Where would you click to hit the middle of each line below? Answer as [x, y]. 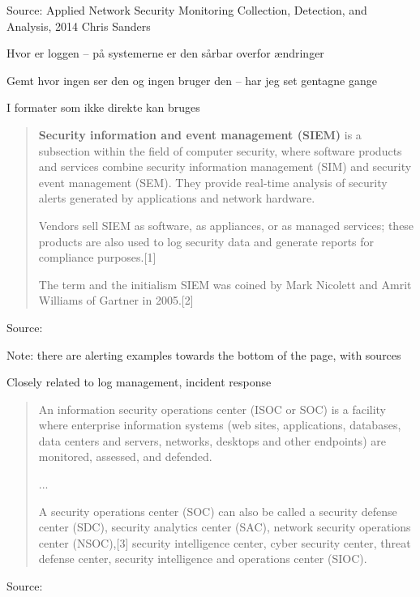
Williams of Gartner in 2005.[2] [116, 300]
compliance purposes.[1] [97, 257]
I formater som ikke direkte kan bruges [103, 107]
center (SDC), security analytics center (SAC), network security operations [225, 527]
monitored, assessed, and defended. [125, 456]
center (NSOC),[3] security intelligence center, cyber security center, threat [225, 542]
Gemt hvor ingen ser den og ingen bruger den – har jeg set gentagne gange [192, 80]
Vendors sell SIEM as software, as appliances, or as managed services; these [226, 225]
